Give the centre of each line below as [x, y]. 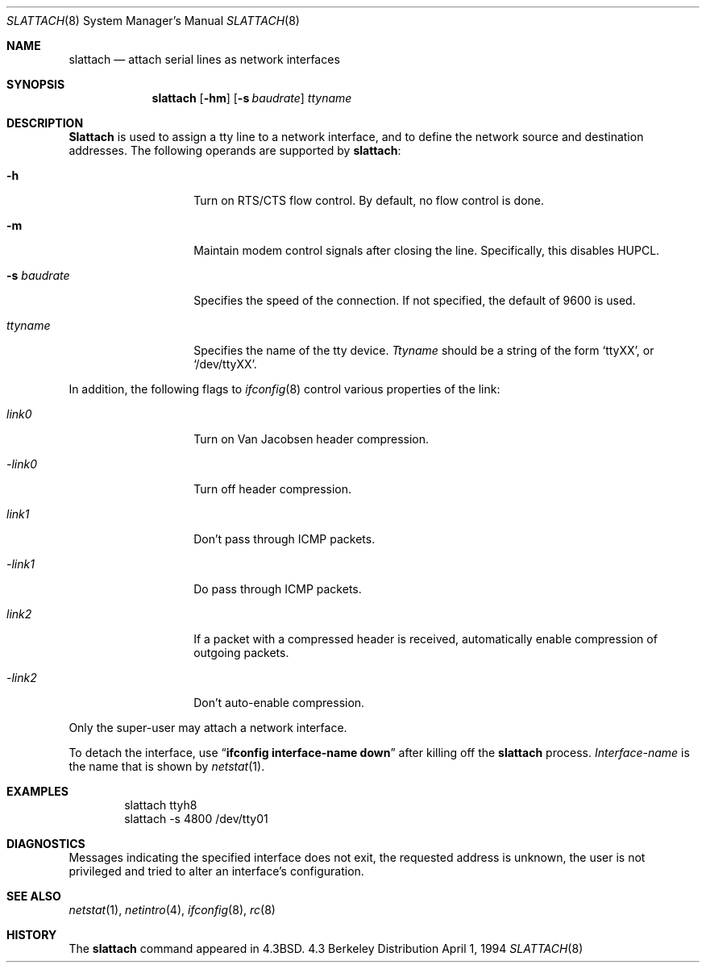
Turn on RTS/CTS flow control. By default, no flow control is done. [369, 200]
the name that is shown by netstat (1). [167, 766]
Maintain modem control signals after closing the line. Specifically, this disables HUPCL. [427, 250]
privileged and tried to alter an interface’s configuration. [216, 871]
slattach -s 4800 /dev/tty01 [196, 819]
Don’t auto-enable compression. [279, 703]
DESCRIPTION [45, 123]
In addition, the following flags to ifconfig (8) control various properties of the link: [284, 389]
